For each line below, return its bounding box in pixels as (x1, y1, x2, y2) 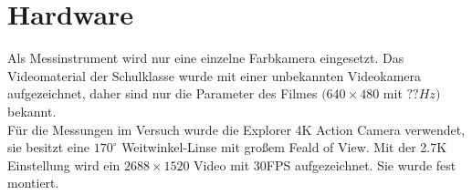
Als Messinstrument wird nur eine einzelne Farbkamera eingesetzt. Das (7, 48, 404, 67)
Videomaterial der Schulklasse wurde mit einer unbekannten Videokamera (7, 66, 422, 85)
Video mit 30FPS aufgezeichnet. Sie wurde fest (194, 155, 456, 174)
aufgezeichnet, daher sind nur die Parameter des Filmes (7, 84, 318, 103)
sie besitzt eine (7, 138, 89, 157)
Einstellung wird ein (7, 155, 121, 174)
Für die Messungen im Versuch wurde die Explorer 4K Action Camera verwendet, (7, 119, 466, 139)
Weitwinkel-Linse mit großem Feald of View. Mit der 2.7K (121, 138, 447, 157)
